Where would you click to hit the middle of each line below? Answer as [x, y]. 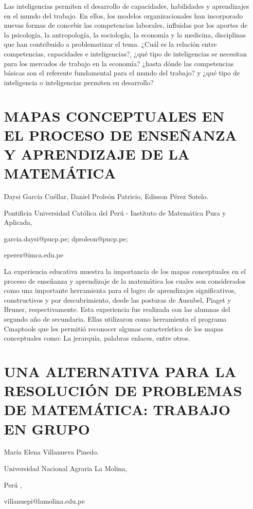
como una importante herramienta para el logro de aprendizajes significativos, [120, 290]
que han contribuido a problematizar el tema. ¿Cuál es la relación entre [110, 44]
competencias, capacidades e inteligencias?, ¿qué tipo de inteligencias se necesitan [126, 53]
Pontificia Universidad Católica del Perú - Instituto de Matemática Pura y [115, 212]
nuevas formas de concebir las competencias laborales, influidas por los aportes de [126, 25]
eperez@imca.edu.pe [34, 255]
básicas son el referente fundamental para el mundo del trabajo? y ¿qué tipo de [122, 73]
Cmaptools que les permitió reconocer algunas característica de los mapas [114, 328]
